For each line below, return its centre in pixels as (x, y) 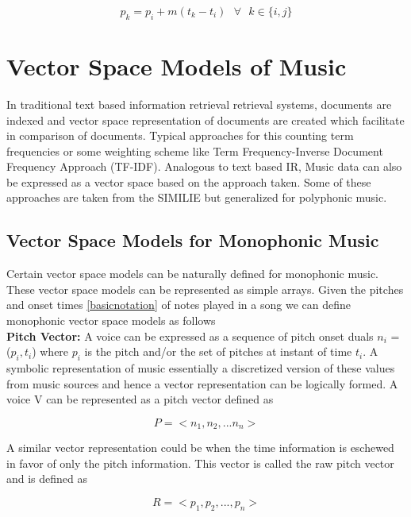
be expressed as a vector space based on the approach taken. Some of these (189, 181)
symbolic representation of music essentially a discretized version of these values (201, 368)
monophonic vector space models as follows (111, 320)
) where (50, 351)
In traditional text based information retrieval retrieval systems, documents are (199, 104)
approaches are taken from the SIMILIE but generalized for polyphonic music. (197, 197)
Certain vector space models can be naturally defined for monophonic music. (192, 274)
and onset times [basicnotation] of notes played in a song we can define (179, 305)
